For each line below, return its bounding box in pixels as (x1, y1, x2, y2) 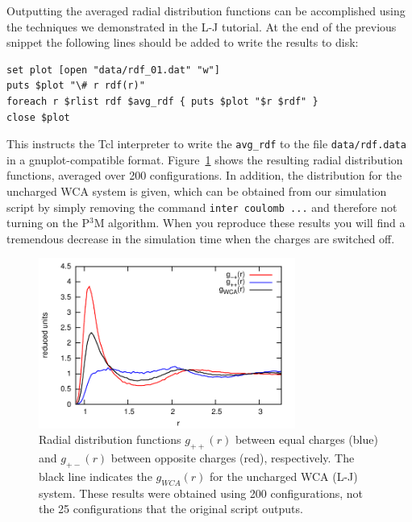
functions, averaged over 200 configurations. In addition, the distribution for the (6, 167, 402, 184)
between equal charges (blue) (235, 431, 378, 448)
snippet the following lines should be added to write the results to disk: (6, 34, 359, 51)
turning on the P (6, 214, 89, 231)
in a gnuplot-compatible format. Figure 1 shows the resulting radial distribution (6, 151, 403, 168)
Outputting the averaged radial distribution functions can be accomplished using (6, 2, 406, 19)
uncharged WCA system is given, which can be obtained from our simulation (6, 183, 387, 199)
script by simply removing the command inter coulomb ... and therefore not (6, 198, 397, 215)
